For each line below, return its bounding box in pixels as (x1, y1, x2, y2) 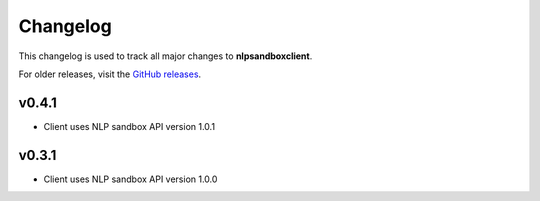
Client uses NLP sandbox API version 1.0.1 (43, 120, 215, 132)
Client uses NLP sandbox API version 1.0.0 (43, 173, 218, 185)
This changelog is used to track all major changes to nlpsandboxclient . (18, 50, 313, 62)
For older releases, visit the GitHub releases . (18, 68, 202, 80)
